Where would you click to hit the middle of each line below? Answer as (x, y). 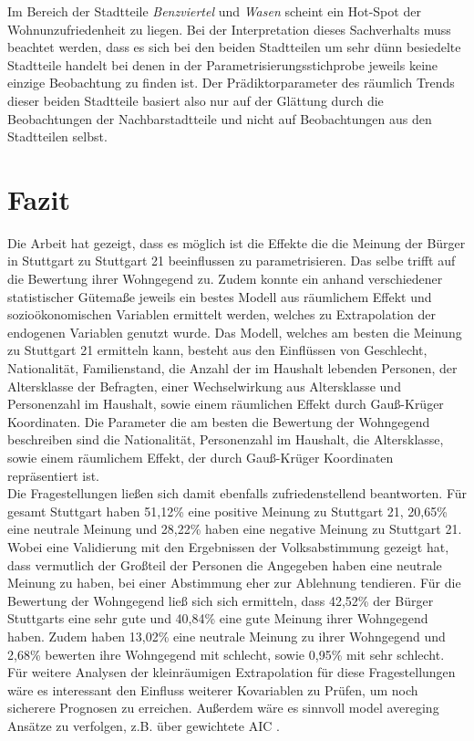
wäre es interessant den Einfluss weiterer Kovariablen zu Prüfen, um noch (213, 689)
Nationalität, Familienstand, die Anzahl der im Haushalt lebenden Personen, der (232, 368)
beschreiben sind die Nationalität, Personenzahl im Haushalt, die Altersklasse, (226, 439)
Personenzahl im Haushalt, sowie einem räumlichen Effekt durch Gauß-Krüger (226, 404)
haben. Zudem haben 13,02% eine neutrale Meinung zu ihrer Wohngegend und (227, 636)
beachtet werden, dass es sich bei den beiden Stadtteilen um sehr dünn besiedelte (234, 47)
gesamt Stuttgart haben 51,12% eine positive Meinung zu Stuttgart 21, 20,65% (227, 511)
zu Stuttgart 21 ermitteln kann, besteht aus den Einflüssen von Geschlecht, (217, 350)
